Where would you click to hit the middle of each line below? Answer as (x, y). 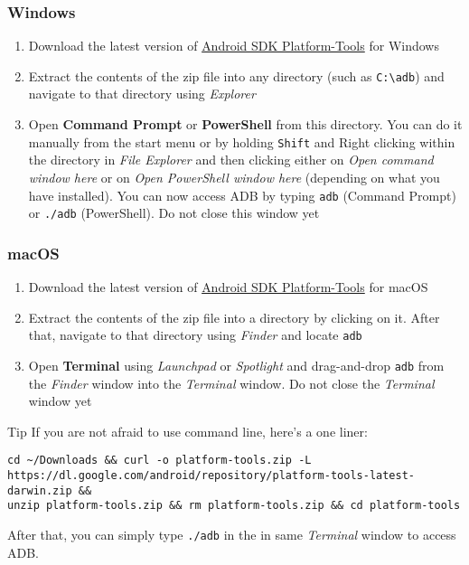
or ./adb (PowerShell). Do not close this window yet (174, 213)
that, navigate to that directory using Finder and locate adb (195, 335)
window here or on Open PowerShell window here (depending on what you (234, 177)
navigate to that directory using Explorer (142, 94)
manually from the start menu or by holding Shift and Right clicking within (242, 141)
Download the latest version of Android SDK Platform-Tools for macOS (228, 287)
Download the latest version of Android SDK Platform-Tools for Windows (234, 46)
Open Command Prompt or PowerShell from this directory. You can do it (245, 124)
